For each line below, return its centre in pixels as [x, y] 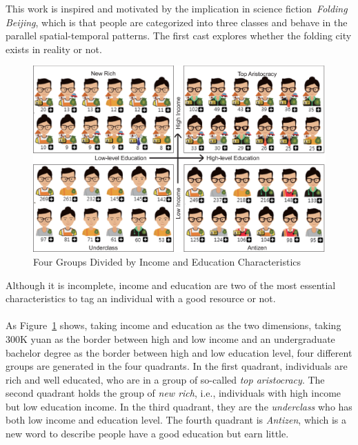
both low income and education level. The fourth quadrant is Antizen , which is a [176, 420]
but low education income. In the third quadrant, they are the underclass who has [179, 406]
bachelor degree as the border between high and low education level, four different [179, 352]
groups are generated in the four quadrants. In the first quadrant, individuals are [177, 366]
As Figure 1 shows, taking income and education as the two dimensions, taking [173, 325]
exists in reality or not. [54, 49]
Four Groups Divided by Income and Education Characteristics [167, 261]
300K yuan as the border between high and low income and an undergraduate [170, 338]
